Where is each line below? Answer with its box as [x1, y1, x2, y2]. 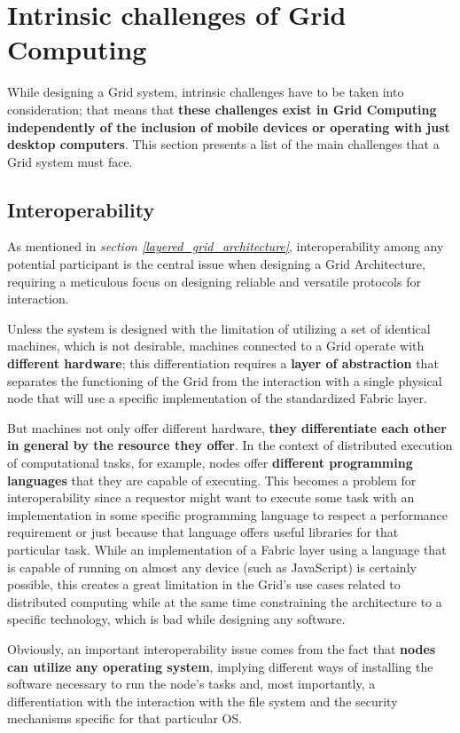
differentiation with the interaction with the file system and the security [7, 691, 398, 710]
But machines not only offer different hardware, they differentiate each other [7, 418, 447, 437]
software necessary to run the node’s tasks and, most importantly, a [7, 674, 376, 693]
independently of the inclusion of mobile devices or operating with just [7, 117, 450, 136]
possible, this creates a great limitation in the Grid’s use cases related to [7, 575, 401, 594]
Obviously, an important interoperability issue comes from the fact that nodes [7, 639, 436, 658]
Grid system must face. [7, 152, 133, 170]
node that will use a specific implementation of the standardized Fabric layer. [7, 389, 427, 407]
